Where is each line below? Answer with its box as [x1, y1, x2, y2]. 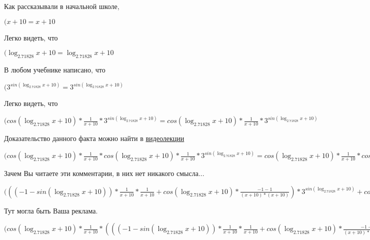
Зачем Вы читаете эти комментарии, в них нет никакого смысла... [4, 168, 204, 178]
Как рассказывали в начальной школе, [4, 1, 119, 11]
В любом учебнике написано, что [4, 64, 105, 74]
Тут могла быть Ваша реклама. [4, 205, 98, 215]
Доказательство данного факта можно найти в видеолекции [4, 133, 184, 143]
